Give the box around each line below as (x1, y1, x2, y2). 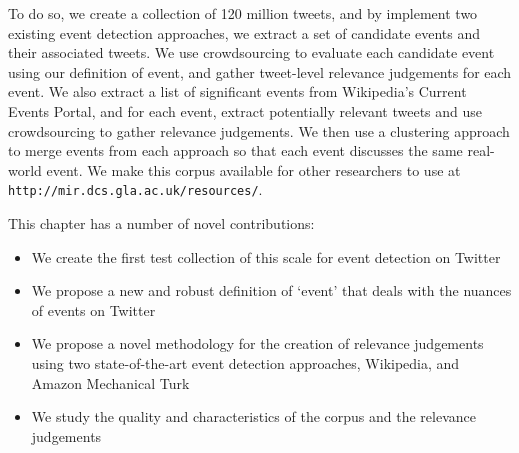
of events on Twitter (31, 299, 156, 320)
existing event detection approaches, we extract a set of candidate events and (8, 22, 481, 43)
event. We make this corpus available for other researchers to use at (46, 159, 461, 180)
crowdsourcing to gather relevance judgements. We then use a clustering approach (8, 120, 510, 141)
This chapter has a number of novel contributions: (8, 213, 315, 233)
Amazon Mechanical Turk (31, 372, 190, 393)
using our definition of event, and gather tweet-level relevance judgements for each (8, 61, 512, 82)
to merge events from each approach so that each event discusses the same (8, 140, 463, 161)
